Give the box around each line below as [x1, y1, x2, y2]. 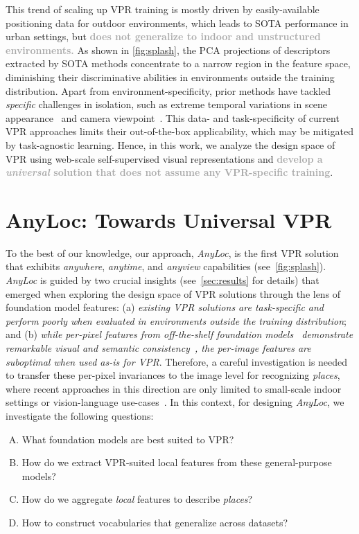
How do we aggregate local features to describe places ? [21, 492, 253, 506]
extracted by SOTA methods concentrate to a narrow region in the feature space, [6, 56, 351, 71]
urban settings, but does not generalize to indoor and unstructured [6, 29, 321, 44]
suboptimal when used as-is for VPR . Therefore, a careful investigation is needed [6, 354, 348, 368]
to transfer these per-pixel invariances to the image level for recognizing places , [6, 368, 340, 382]
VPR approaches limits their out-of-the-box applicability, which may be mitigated [6, 124, 353, 139]
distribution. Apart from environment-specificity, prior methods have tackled [6, 83, 331, 98]
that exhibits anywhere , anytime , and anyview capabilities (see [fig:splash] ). [6, 259, 326, 274]
